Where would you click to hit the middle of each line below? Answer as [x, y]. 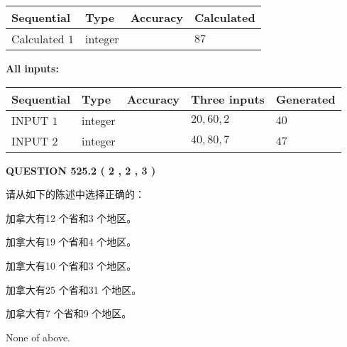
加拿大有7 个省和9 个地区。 [69, 313]
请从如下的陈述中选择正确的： [75, 194]
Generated [305, 99]
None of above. [38, 337]
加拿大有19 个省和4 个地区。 [71, 242]
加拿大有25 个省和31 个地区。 [74, 289]
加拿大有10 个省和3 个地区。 [71, 265]
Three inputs [228, 99]
